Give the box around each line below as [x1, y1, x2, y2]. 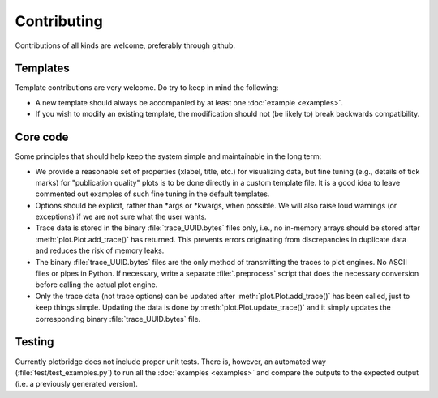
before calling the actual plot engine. [35, 280, 158, 289]
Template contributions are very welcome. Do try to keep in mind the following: [15, 83, 279, 92]
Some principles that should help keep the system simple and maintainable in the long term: [15, 152, 322, 161]
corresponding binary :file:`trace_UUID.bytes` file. [35, 314, 201, 323]
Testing [15, 335, 54, 349]
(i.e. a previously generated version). [15, 379, 138, 389]
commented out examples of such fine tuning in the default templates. [35, 189, 270, 199]
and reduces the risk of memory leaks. [35, 246, 165, 255]
